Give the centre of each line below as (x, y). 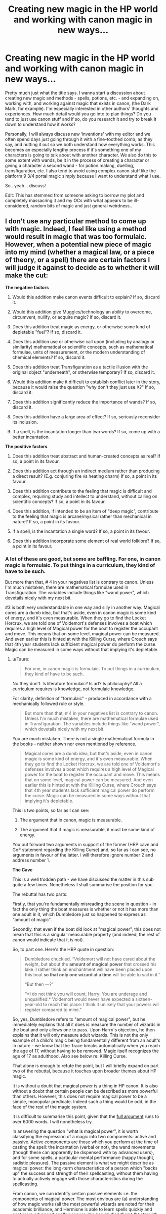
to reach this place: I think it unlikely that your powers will (101, 1005)
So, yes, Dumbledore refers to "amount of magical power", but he (79, 1019)
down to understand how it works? (40, 124)
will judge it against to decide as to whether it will (82, 268)
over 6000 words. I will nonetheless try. (52, 1122)
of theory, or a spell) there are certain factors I (78, 260)
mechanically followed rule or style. (48, 704)
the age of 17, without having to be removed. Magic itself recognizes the (85, 1051)
